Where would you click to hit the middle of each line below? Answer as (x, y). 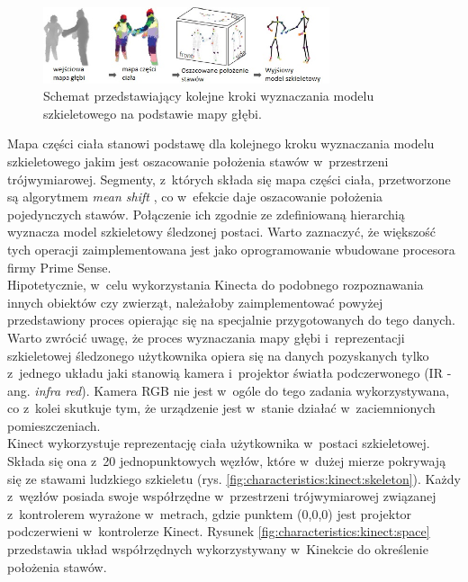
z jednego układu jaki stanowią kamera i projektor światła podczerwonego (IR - (229, 373)
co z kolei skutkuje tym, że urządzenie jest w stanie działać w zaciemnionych (221, 408)
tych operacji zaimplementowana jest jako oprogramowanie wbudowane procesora (231, 249)
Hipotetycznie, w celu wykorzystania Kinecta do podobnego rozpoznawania (216, 285)
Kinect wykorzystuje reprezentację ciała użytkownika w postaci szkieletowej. (219, 443)
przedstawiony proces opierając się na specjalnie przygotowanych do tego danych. (231, 320)
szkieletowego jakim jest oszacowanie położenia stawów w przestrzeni (198, 161)
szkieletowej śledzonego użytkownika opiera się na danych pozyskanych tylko (218, 355)
